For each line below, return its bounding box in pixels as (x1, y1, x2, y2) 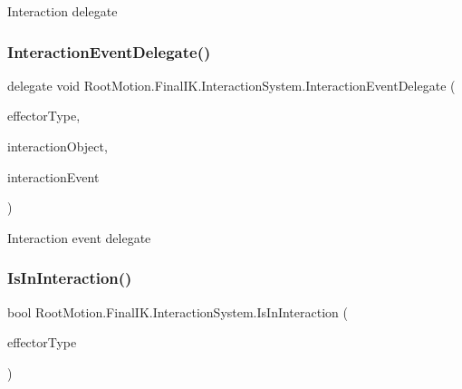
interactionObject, (7, 137, 108, 155)
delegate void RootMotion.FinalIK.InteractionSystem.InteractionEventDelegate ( (7, 75, 456, 94)
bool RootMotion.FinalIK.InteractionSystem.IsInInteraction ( (7, 302, 348, 321)
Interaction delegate (7, 2, 118, 20)
